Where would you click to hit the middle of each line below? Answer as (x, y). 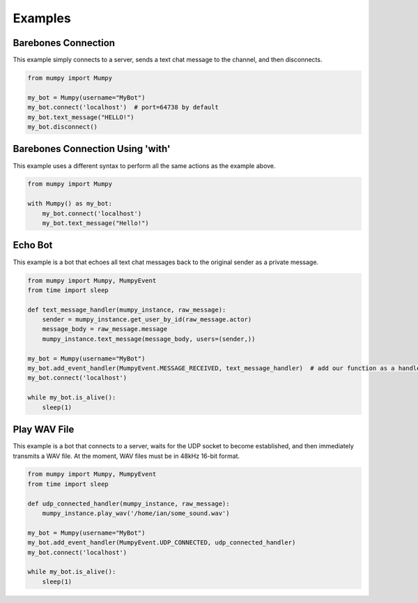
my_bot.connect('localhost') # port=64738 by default (123, 107)
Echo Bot (33, 245)
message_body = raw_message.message (104, 329)
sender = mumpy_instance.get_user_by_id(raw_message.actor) (147, 320)
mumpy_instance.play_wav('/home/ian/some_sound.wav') (136, 513)
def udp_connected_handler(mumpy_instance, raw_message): (129, 503)
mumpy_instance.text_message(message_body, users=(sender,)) (149, 339)
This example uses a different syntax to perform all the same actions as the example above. (144, 166)
